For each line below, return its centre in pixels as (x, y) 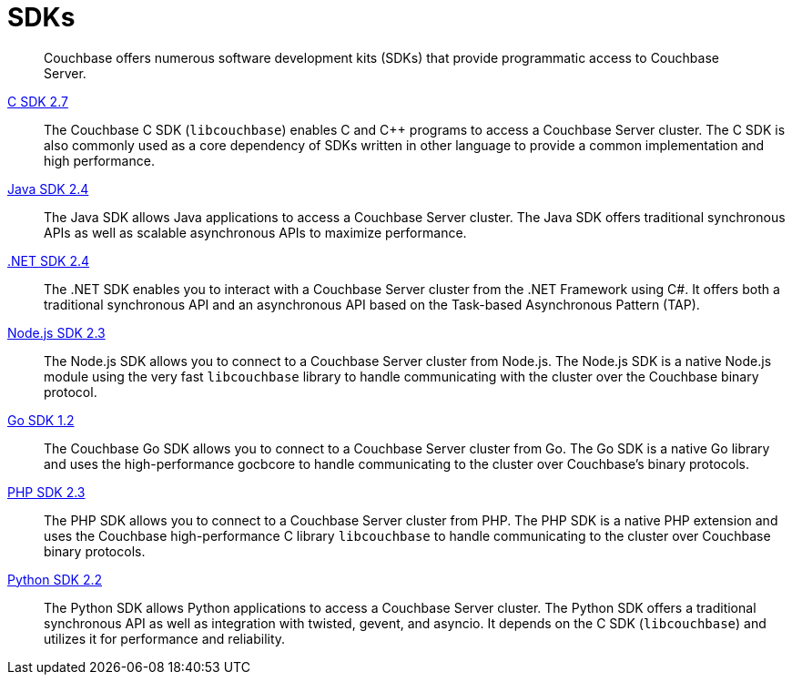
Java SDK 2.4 (48, 188)
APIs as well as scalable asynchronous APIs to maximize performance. (255, 232)
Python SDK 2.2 (55, 579)
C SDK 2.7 (38, 101)
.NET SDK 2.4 (49, 260)
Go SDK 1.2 (41, 420)
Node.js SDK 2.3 (56, 332)
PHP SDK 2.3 (46, 492)
